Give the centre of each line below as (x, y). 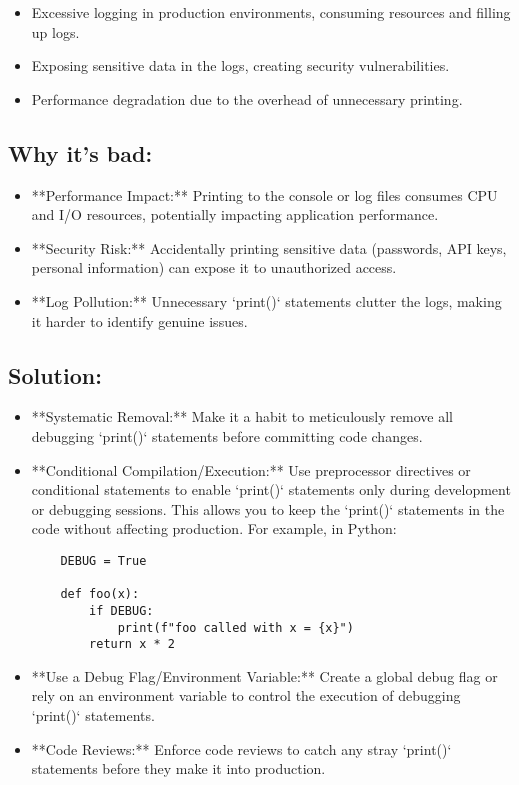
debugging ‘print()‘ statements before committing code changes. (227, 435)
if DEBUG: (121, 610)
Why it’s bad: (80, 152)
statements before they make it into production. (178, 768)
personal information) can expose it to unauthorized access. (214, 267)
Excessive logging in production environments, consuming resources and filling (271, 12)
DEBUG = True (103, 560)
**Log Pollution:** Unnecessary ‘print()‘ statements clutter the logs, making (266, 300)
